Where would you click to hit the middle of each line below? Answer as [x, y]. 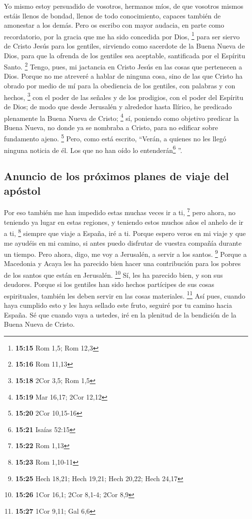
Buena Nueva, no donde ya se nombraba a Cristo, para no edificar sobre [111, 127]
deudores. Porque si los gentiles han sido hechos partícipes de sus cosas [109, 284]
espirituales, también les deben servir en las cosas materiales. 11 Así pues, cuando [125, 295]
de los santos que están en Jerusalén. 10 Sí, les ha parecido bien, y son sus [113, 274]
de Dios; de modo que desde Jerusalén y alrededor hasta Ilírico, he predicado [118, 106]
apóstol [22, 190]
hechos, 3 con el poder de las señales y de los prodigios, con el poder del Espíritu [124, 96]
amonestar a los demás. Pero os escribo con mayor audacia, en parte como [114, 25]
